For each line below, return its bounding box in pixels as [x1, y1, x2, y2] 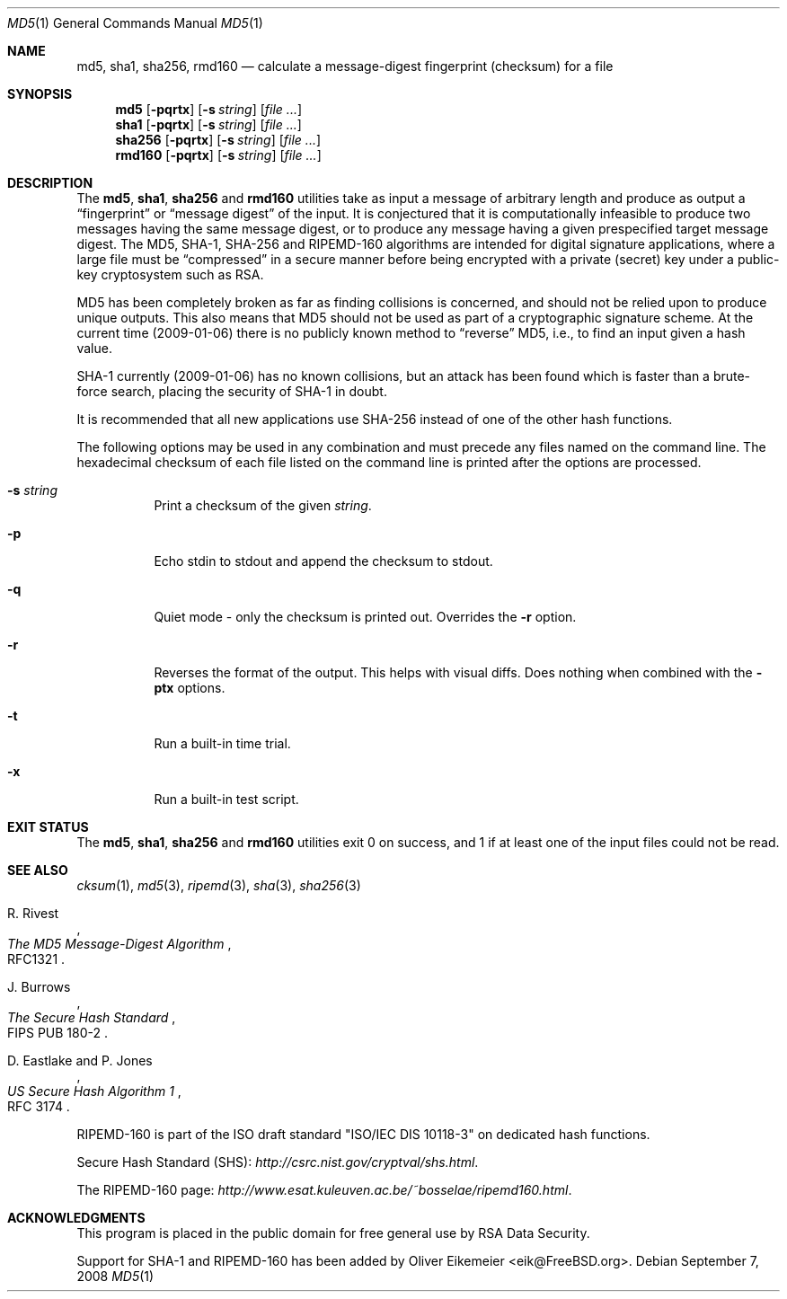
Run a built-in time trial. [154, 736, 291, 751]
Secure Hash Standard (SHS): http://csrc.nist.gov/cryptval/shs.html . [76, 1154, 479, 1170]
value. [76, 340, 112, 356]
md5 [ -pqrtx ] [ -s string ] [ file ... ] [115, 102, 303, 117]
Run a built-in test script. [154, 791, 299, 807]
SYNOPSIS [7, 86, 73, 102]
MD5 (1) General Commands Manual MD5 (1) [7, 15, 263, 31]
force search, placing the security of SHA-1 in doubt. [76, 384, 387, 399]
